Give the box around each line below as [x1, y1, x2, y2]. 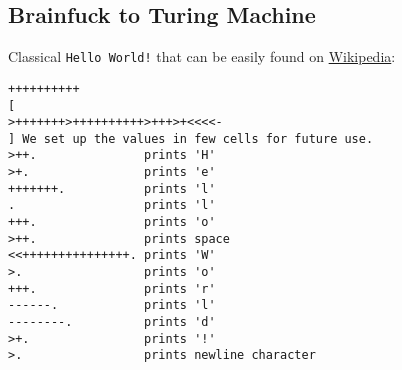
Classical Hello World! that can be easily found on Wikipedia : [8, 46, 396, 67]
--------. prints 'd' [8, 315, 216, 330]
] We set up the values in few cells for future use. [8, 131, 374, 146]
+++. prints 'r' [8, 281, 216, 296]
